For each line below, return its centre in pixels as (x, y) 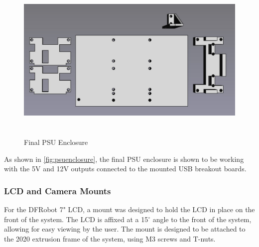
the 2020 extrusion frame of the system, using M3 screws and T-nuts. (110, 238)
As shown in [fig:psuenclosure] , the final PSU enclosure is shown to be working (124, 159)
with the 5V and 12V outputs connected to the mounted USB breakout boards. (125, 169)
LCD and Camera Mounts (58, 190)
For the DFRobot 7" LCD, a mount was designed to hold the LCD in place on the (129, 209)
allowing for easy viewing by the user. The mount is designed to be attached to (125, 229)
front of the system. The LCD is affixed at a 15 (76, 219)
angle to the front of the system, (202, 219)
